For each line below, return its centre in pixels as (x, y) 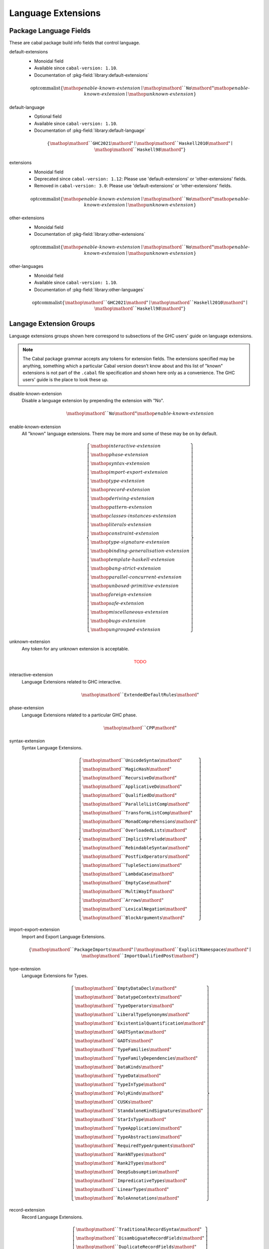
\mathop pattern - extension (121, 507)
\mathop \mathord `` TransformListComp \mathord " (137, 813)
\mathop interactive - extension (126, 446)
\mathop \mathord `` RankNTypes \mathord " (121, 1154)
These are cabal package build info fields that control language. (75, 43)
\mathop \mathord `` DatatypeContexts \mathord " (128, 997)
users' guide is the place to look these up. (66, 380)
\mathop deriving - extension (122, 499)
